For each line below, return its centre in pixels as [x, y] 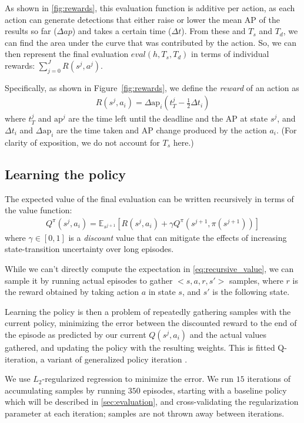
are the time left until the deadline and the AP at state [168, 118]
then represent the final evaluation [67, 54]
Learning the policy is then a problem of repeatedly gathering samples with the [148, 311]
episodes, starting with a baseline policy [215, 390]
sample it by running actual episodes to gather [89, 280]
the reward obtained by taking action [72, 292]
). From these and [213, 31]
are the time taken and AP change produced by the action [162, 130]
